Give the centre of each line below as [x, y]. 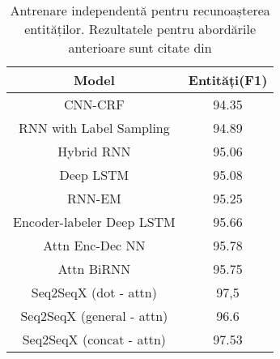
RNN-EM [94, 198]
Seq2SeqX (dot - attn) [94, 292]
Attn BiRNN [94, 269]
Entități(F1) [228, 80]
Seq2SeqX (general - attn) [94, 316]
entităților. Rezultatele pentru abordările [140, 29]
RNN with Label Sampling [94, 128]
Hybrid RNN [94, 151]
